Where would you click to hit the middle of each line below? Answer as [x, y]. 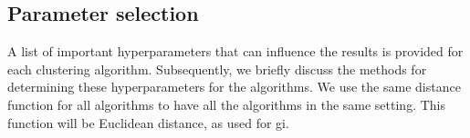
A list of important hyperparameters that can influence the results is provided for [235, 51]
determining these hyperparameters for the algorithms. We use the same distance [234, 87]
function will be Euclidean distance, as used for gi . [148, 122]
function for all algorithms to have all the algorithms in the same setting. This [227, 104]
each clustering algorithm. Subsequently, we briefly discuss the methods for [217, 69]
